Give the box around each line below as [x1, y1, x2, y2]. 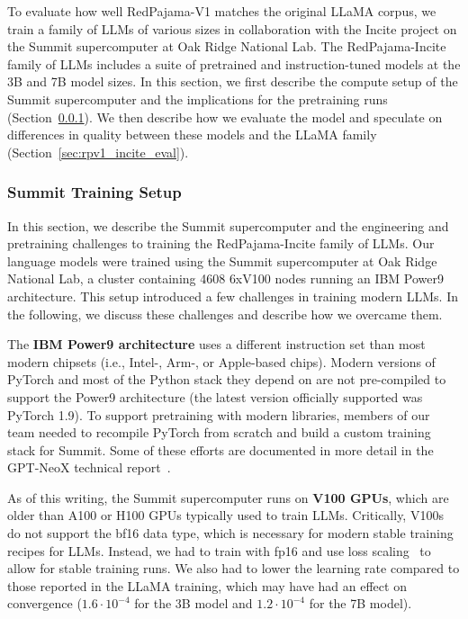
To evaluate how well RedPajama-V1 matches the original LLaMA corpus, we [7, 2, 436, 20]
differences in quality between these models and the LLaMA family [7, 125, 377, 144]
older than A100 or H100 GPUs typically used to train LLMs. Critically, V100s [7, 506, 444, 525]
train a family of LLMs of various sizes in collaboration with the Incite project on [7, 19, 457, 38]
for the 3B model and [134, 594, 253, 613]
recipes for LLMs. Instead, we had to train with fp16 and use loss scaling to [7, 541, 431, 560]
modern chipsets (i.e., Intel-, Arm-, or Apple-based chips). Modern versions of [7, 352, 436, 371]
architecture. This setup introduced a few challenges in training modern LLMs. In [7, 286, 459, 305]
